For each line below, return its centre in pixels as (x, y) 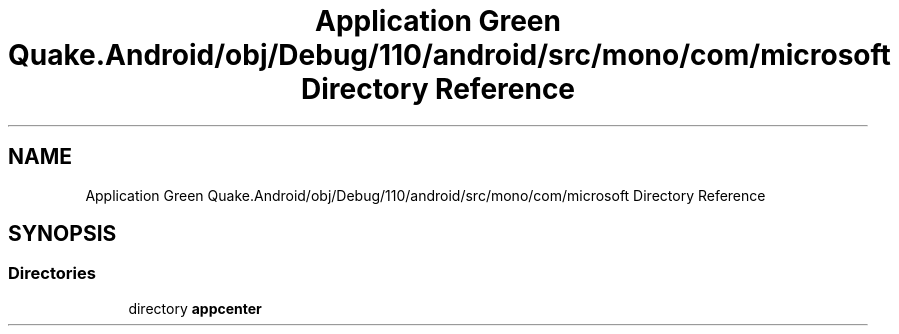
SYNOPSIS (62, 234)
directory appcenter (195, 308)
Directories (52, 273)
